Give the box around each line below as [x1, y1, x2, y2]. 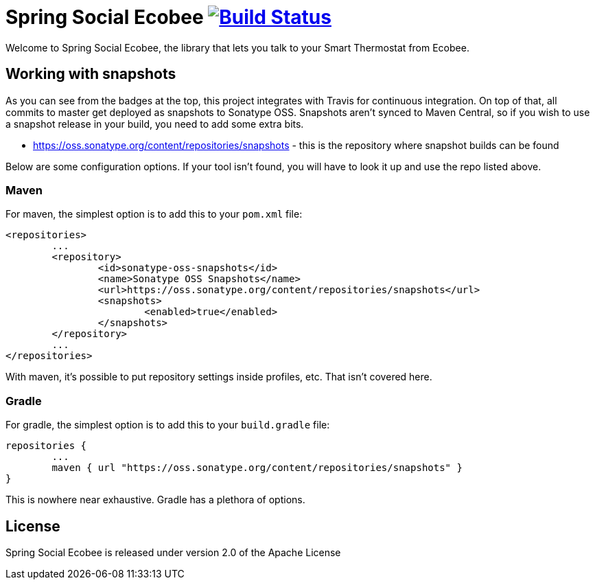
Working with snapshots [5, 65, 176, 83]
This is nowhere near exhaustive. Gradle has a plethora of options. [5, 494, 305, 506]
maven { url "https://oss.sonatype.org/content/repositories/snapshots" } [51, 462, 463, 474]
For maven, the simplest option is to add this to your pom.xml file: [5, 208, 303, 220]
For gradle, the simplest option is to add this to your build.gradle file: [5, 419, 330, 431]
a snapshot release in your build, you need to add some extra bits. [5, 117, 304, 130]
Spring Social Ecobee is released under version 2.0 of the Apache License [5, 546, 341, 558]
